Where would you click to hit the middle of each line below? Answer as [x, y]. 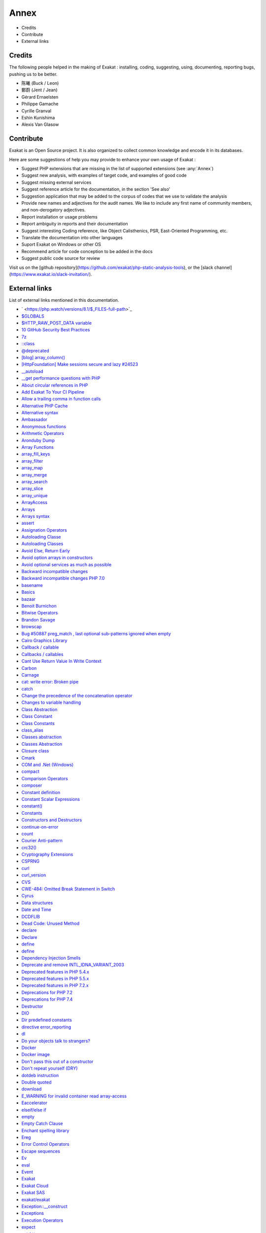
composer [32, 785]
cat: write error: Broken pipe [50, 682]
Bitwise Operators [40, 613]
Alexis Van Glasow [40, 125]
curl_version [34, 875]
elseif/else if [34, 1110]
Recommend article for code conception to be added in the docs [87, 251]
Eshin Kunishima [38, 117]
